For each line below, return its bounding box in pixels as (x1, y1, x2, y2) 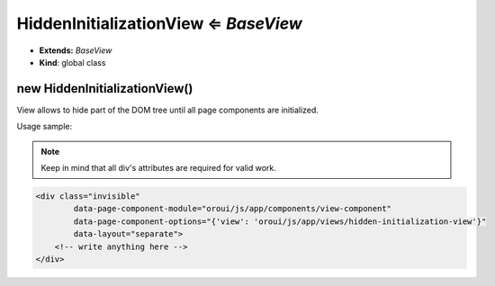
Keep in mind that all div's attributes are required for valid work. (40, 163, 276, 174)
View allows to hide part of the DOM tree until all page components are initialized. (16, 104, 319, 115)
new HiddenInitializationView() (16, 81, 193, 96)
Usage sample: (16, 121, 73, 132)
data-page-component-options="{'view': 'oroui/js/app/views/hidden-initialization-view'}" (73, 216, 487, 227)
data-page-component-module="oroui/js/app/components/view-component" (73, 203, 391, 214)
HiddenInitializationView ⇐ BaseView (16, 13, 303, 33)
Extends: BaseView (39, 45, 112, 56)
